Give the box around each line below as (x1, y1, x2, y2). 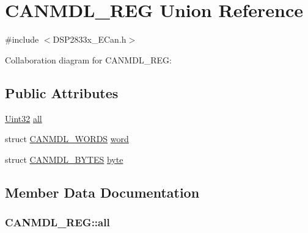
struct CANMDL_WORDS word (5, 132, 129, 145)
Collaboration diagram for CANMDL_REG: (5, 53, 172, 66)
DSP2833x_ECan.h (53, 33, 127, 46)
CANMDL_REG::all (5, 215, 110, 229)
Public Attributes (5, 83, 119, 102)
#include (5, 33, 39, 46)
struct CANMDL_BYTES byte (5, 152, 123, 165)
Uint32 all (5, 112, 42, 124)
